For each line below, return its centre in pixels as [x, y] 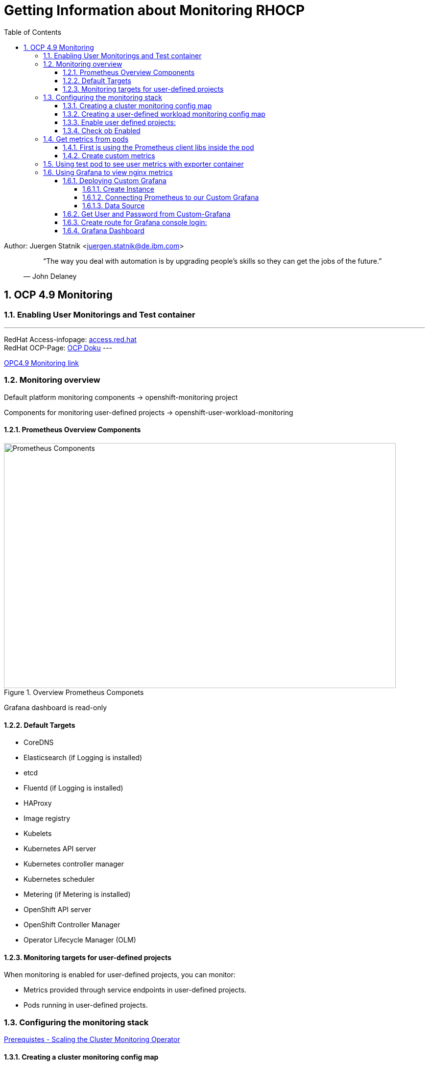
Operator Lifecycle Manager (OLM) [80, 940]
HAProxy [38, 803]
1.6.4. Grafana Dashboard [104, 230]
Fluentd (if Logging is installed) [73, 788]
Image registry [47, 818]
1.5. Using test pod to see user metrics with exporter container [143, 164]
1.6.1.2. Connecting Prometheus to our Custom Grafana [171, 197]
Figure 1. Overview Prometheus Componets [74, 692]
